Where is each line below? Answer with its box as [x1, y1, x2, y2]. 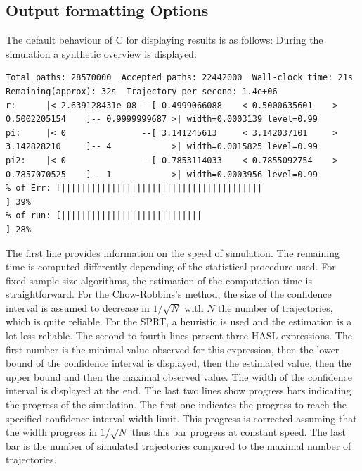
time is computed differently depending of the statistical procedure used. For [6, 259, 336, 274]
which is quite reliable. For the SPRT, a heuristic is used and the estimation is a [6, 314, 352, 329]
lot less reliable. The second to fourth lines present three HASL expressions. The [6, 328, 352, 343]
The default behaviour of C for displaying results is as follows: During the [6, 32, 323, 47]
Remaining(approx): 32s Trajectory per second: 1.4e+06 [6, 86, 278, 96]
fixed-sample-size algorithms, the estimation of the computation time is [6, 272, 312, 287]
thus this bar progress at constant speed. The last [131, 425, 346, 439]
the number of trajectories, [218, 300, 333, 315]
